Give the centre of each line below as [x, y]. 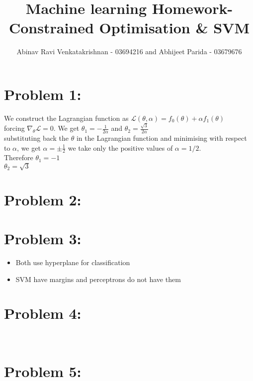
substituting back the [37, 138]
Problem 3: [43, 238]
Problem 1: [43, 94]
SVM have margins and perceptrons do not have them [98, 279]
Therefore [19, 157]
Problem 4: [43, 313]
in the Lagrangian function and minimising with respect [162, 138]
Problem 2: [43, 199]
